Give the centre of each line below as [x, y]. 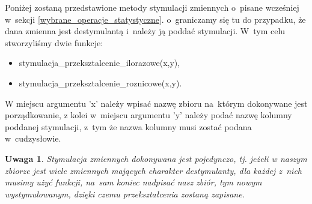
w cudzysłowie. [33, 138]
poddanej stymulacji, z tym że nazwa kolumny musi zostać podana [128, 126]
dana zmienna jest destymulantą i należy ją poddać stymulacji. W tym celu [145, 31]
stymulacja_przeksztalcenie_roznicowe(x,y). [100, 82]
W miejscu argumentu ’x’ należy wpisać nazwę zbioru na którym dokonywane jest [156, 103]
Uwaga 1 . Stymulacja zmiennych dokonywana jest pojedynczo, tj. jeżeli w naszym [156, 158]
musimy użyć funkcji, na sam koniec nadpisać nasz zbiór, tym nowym [133, 182]
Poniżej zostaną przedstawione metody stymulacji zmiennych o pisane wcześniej [152, 7]
